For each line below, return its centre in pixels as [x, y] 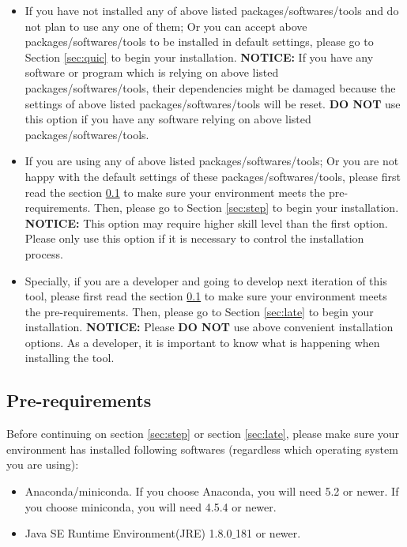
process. [44, 253]
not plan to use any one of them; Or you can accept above [166, 26]
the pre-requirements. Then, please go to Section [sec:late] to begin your [199, 311]
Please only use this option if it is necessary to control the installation [194, 238]
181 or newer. [268, 533]
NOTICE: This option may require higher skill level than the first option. [206, 223]
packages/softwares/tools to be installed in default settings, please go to [199, 41]
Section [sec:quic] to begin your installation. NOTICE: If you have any [199, 57]
